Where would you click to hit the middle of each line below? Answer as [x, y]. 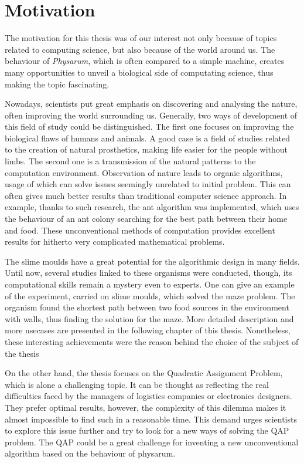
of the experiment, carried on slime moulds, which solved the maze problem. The [150, 295]
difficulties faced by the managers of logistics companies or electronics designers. [148, 396]
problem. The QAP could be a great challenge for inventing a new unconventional [152, 442]
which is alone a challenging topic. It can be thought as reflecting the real [137, 384]
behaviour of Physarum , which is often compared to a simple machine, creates [145, 61]
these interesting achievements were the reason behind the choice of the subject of [152, 341]
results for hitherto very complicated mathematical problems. [115, 241]
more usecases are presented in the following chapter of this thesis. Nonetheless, [148, 330]
